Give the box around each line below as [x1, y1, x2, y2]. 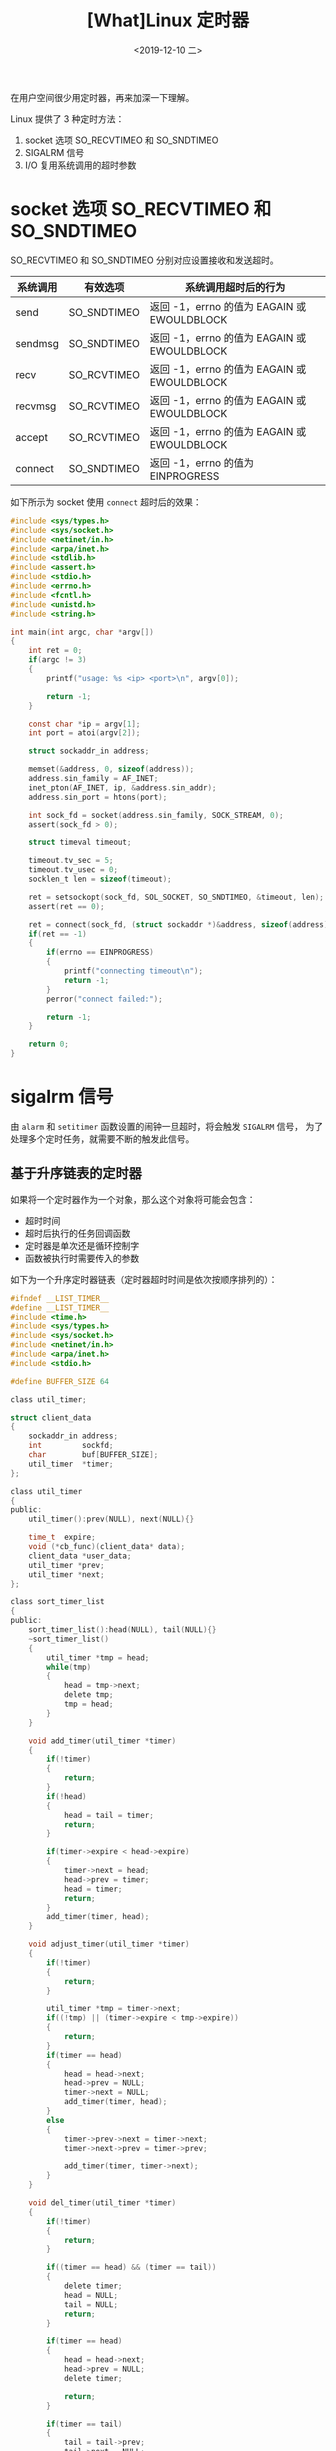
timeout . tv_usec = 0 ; [28, 865, 118, 875]
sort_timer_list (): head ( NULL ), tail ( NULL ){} [28, 1625, 217, 1635]
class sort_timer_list [10, 1597, 105, 1607]
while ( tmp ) [46, 1662, 92, 1672]
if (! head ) [46, 1791, 87, 1801]
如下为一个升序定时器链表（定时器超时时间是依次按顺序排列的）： [10, 1273, 278, 1285]
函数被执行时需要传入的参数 [24, 1252, 140, 1264]
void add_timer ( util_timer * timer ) [28, 1736, 177, 1746]
